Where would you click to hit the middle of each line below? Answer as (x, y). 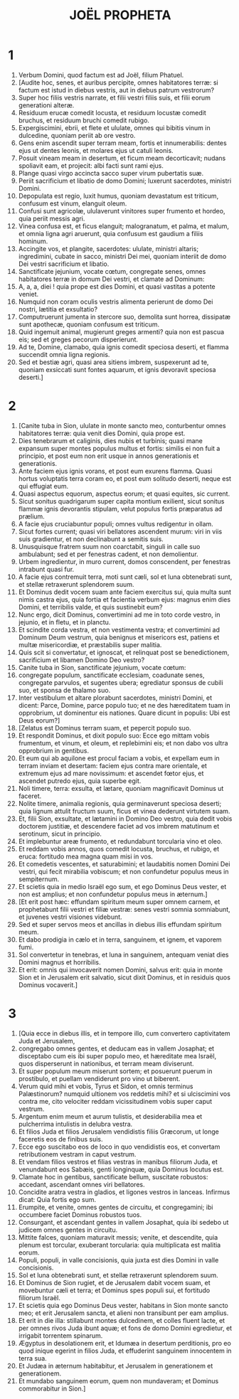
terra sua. (32, 1358)
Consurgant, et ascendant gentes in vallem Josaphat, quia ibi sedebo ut (123, 1222)
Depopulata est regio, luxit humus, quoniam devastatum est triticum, (118, 196)
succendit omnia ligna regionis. (64, 354)
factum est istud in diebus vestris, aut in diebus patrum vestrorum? (116, 90)
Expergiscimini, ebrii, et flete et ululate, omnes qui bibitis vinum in (114, 127)
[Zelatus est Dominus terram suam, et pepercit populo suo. (105, 728)
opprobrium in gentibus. (54, 750)
